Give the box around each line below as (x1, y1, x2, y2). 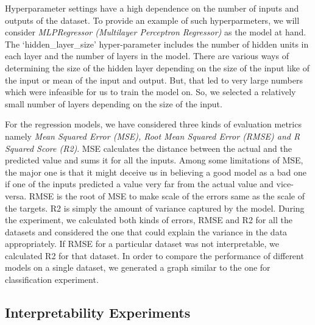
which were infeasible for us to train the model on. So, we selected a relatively (5, 85, 296, 98)
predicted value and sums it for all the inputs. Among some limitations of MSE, (5, 154, 303, 166)
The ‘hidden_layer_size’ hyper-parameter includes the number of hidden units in (5, 37, 309, 50)
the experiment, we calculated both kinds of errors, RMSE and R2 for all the (5, 213, 292, 226)
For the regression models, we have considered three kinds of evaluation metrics (5, 118, 302, 130)
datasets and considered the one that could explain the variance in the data (5, 225, 288, 238)
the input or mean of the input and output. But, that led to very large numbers (5, 73, 303, 86)
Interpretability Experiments (5, 303, 191, 322)
